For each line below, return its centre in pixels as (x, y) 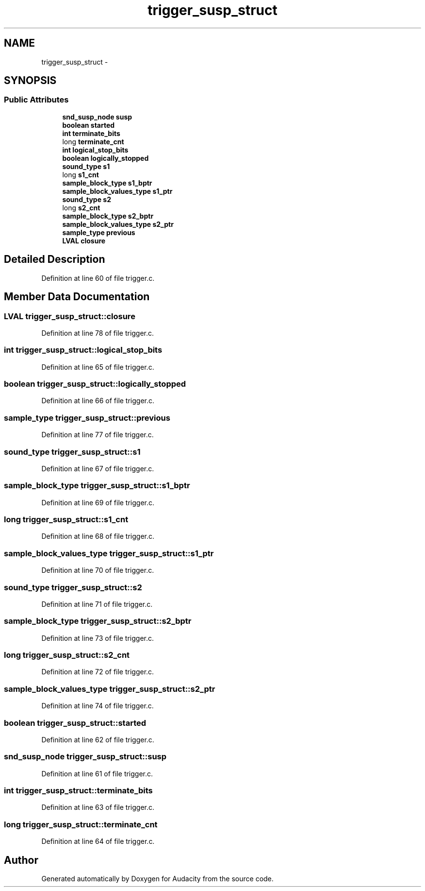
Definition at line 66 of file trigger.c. (98, 401)
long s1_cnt (81, 174)
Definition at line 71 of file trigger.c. (97, 604)
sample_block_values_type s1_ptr (117, 191)
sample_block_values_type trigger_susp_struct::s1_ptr (109, 553)
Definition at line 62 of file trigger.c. (98, 739)
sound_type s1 (86, 166)
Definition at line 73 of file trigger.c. (98, 638)
